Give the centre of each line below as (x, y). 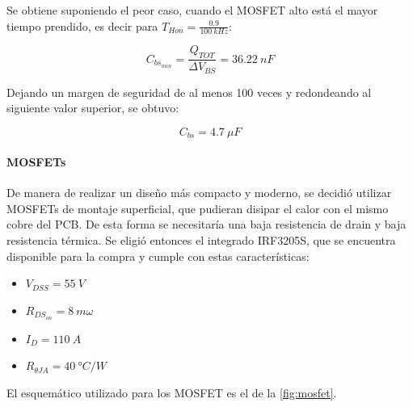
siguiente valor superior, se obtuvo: (93, 108)
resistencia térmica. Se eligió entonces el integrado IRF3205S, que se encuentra (201, 239)
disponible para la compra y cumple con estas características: (158, 256)
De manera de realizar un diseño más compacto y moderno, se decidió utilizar (199, 193)
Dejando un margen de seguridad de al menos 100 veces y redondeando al (189, 92)
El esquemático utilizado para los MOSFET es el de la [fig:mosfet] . (172, 392)
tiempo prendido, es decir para (82, 25)
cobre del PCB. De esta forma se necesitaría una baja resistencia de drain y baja (206, 224)
